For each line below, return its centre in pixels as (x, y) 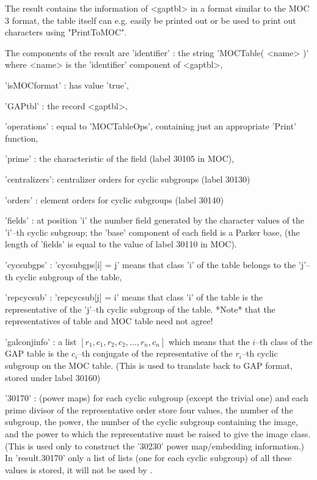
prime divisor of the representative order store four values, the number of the (149, 409)
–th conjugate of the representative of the (155, 353)
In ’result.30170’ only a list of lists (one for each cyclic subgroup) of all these (148, 458)
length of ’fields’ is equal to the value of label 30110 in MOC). (121, 244)
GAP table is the (37, 353)
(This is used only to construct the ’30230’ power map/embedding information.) (155, 445)
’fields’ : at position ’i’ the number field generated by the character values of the (155, 220)
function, (22, 138)
